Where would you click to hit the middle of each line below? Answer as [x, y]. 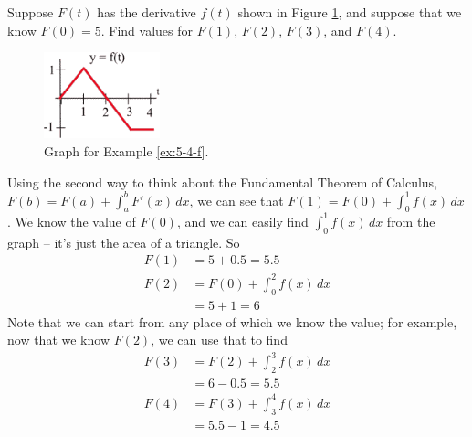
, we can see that [236, 200]
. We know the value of [72, 221]
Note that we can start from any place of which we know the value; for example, [232, 321]
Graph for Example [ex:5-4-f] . [126, 150]
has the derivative [147, 12]
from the [411, 221]
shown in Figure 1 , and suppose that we [350, 12]
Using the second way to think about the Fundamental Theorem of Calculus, [223, 181]
